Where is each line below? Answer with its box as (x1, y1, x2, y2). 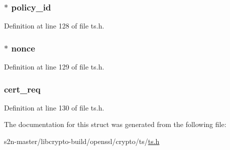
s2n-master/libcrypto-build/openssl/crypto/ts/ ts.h (4, 136, 160, 146)
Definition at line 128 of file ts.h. (4, 20, 104, 31)
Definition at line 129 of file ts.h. (4, 61, 104, 72)
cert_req (4, 82, 41, 95)
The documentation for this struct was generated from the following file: (4, 119, 226, 129)
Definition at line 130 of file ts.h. (4, 102, 104, 112)
